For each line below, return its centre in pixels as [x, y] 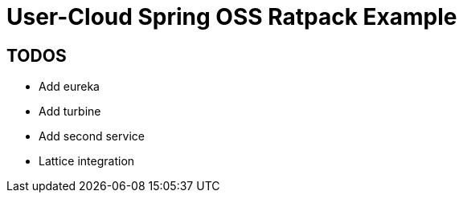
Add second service [92, 136]
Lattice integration [87, 161]
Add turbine [70, 112]
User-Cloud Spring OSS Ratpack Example [232, 17]
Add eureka [69, 87]
